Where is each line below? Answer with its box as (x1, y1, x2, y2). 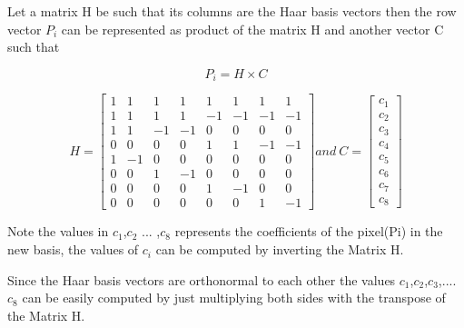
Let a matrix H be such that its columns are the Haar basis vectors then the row (7, 2, 457, 20)
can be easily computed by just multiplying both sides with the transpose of (22, 288, 446, 307)
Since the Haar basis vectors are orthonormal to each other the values (7, 270, 396, 289)
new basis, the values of (7, 240, 139, 259)
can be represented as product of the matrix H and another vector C (61, 19, 444, 38)
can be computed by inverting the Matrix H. (155, 240, 404, 259)
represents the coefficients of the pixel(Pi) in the (174, 222, 443, 241)
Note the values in (7, 222, 109, 241)
